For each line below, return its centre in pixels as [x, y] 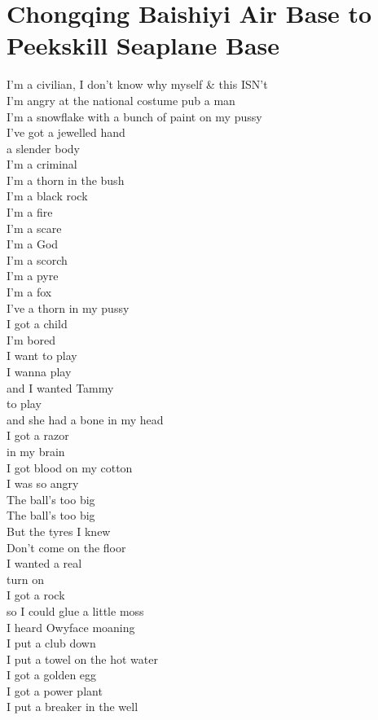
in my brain [36, 451]
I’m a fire [30, 212]
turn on [25, 579]
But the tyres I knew [59, 531]
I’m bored [31, 339]
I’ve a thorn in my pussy [68, 307]
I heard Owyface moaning [71, 627]
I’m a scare [34, 228]
